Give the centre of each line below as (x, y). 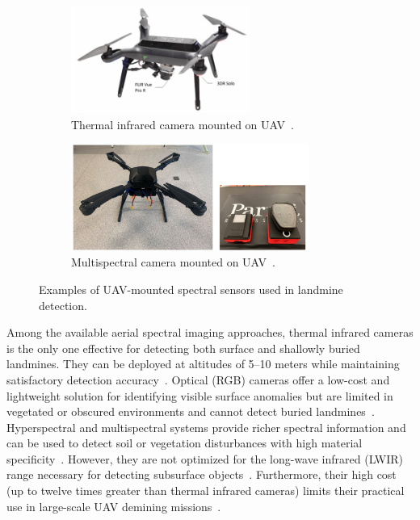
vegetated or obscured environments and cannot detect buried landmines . (191, 411)
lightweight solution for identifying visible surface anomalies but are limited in (200, 395)
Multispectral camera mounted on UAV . (173, 262)
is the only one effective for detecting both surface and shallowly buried (183, 348)
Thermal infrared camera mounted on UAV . (183, 124)
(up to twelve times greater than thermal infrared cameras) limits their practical (206, 491)
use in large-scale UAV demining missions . (114, 506)
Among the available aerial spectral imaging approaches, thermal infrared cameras (210, 332)
